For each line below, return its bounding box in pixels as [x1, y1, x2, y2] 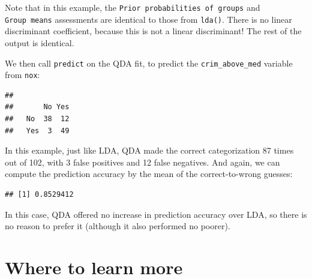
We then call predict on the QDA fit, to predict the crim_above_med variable [5, 56, 293, 69]
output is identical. [5, 36, 74, 49]
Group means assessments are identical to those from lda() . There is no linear [5, 13, 292, 25]
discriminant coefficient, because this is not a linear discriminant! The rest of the [5, 25, 302, 37]
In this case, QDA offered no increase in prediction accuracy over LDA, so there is [5, 208, 307, 220]
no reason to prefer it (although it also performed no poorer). [5, 220, 230, 232]
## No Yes [5, 103, 70, 112]
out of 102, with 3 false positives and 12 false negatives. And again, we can [5, 155, 280, 168]
